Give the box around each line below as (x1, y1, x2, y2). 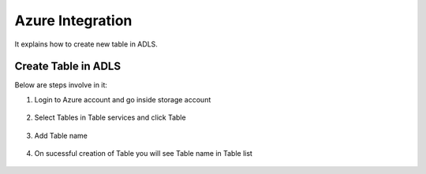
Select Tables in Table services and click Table (34, 113, 186, 122)
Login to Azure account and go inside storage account (34, 94, 211, 104)
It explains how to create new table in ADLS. (14, 39, 158, 49)
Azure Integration (14, 12, 133, 29)
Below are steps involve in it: (14, 80, 108, 90)
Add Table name (34, 131, 88, 140)
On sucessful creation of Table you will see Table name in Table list (34, 149, 252, 158)
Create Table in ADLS (14, 60, 121, 73)
